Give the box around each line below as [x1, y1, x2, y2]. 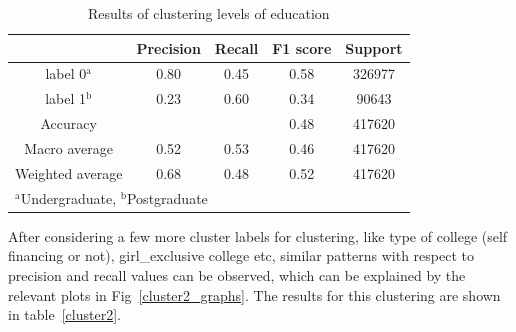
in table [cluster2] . [8, 304, 121, 325]
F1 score [272, 37, 332, 58]
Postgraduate [126, 187, 208, 208]
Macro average [24, 137, 114, 158]
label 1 [45, 88, 86, 109]
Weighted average [15, 162, 123, 183]
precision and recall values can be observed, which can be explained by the [8, 264, 466, 285]
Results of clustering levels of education [87, 3, 330, 23]
